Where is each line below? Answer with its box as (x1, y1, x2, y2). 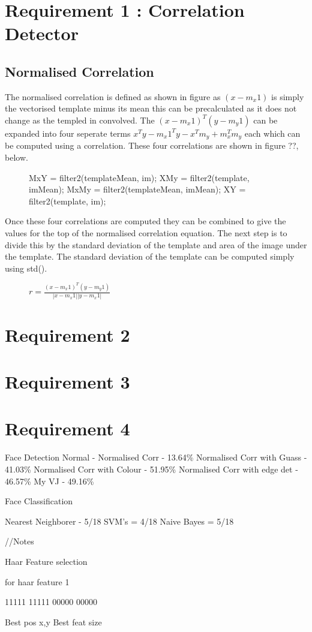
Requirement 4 (5, 416, 130, 441)
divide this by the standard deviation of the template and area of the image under (5, 238, 307, 251)
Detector (5, 21, 79, 46)
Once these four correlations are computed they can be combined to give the (5, 215, 286, 227)
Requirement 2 (5, 322, 130, 347)
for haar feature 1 (5, 575, 70, 588)
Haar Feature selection (5, 555, 88, 567)
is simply (271, 90, 304, 103)
